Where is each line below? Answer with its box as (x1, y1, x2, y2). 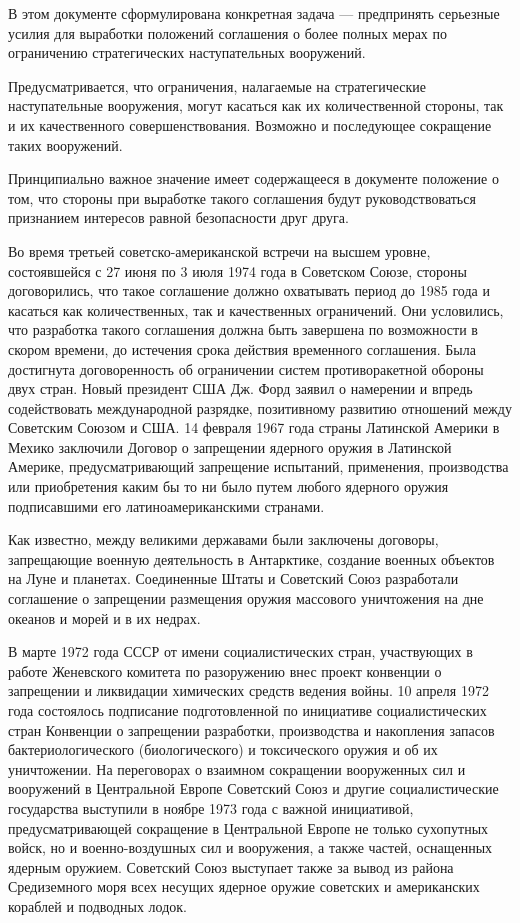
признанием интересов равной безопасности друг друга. (8, 207, 349, 228)
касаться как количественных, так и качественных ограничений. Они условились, (8, 299, 504, 320)
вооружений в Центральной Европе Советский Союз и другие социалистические (8, 778, 499, 799)
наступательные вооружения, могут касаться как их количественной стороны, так (8, 95, 504, 116)
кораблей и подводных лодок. (8, 895, 187, 916)
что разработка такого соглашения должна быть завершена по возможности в (8, 319, 478, 340)
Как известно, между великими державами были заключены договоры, (8, 529, 439, 550)
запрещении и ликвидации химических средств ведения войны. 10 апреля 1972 (8, 680, 489, 701)
